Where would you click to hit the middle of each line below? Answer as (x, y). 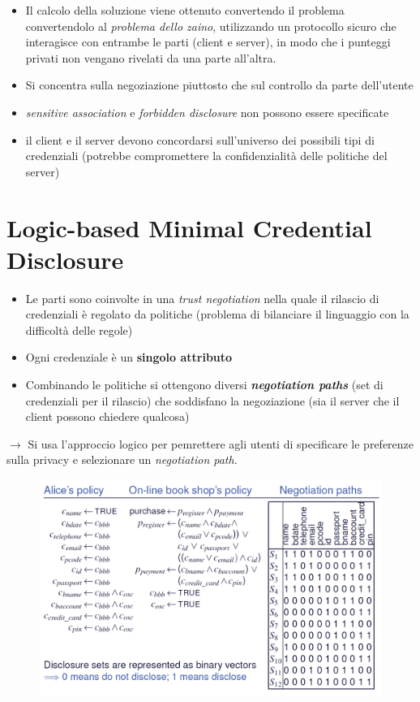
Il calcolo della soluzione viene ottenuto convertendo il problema (185, 10)
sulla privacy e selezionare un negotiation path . (122, 459)
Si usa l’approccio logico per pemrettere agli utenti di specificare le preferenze (221, 443)
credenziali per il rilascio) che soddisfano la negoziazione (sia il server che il (212, 400)
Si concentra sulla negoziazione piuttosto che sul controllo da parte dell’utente (219, 85)
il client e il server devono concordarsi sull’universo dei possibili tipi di (200, 139)
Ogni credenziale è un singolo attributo (129, 357)
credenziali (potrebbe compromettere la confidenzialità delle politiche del (206, 156)
